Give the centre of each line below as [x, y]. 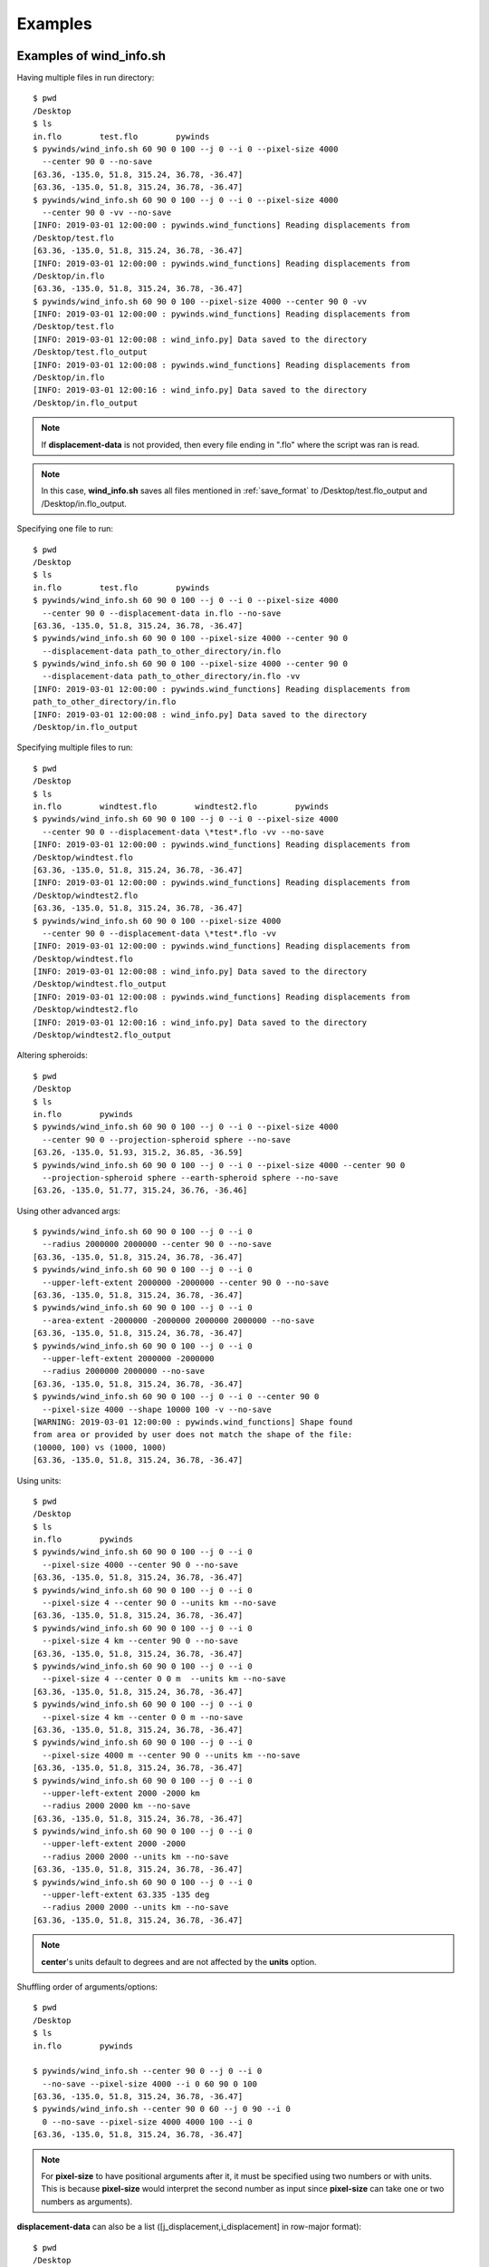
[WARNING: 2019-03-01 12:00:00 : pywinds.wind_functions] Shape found [193, 1422]
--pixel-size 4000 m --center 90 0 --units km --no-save [171, 1755]
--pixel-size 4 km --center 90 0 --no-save [140, 1641]
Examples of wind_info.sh [91, 56]
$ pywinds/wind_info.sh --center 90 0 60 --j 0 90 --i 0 [162, 2109]
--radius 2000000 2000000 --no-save [124, 1371]
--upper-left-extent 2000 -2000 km [121, 1793]
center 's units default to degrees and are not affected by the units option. [179, 1961]
